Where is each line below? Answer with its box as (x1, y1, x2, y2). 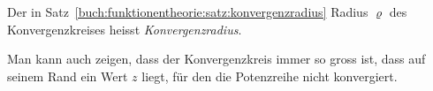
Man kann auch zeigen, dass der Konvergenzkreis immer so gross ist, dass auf (7, 49, 426, 68)
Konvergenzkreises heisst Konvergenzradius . (7, 19, 242, 38)
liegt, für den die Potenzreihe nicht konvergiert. (141, 66, 398, 85)
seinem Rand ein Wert (7, 66, 128, 85)
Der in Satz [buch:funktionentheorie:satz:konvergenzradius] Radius (7, 3, 368, 20)
